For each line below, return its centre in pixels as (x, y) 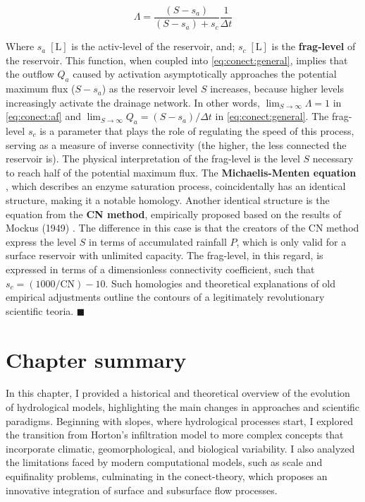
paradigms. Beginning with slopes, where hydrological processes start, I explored (179, 420)
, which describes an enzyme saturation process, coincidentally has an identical (176, 186)
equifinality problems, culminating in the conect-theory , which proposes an (167, 476)
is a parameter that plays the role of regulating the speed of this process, (197, 131)
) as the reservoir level (150, 89)
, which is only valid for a (291, 241)
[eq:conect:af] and (43, 116)
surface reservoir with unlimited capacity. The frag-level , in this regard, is (165, 255)
